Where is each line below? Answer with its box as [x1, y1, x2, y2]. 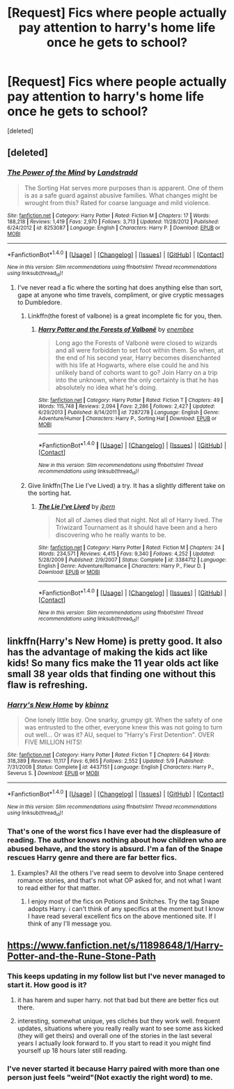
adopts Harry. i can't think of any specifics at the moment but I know [27, 904, 225, 912]
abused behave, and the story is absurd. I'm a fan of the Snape [7, 844, 223, 854]
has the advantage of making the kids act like [7, 646, 208, 658]
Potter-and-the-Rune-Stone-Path [7, 950, 156, 962]
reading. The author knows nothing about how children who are [7, 836, 226, 845]
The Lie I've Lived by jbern [38, 502, 116, 510]
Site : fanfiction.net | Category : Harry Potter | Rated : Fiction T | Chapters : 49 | [38, 397, 224, 403]
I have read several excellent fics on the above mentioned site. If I [27, 912, 216, 920]
